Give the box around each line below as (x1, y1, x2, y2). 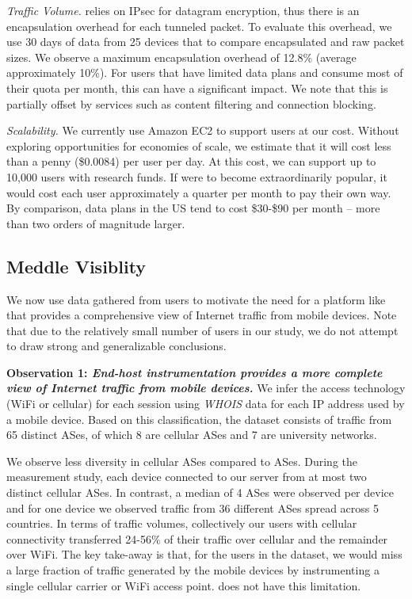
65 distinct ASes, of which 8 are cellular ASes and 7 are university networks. (6, 426, 377, 443)
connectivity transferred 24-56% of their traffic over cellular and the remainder (6, 530, 388, 547)
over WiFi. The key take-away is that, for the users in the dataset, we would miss (6, 546, 402, 563)
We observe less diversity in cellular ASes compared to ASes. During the (6, 452, 357, 469)
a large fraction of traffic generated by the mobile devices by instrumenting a (6, 562, 380, 578)
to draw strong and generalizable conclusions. (6, 338, 227, 354)
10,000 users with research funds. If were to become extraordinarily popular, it (6, 168, 387, 185)
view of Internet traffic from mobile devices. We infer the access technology (6, 380, 406, 396)
